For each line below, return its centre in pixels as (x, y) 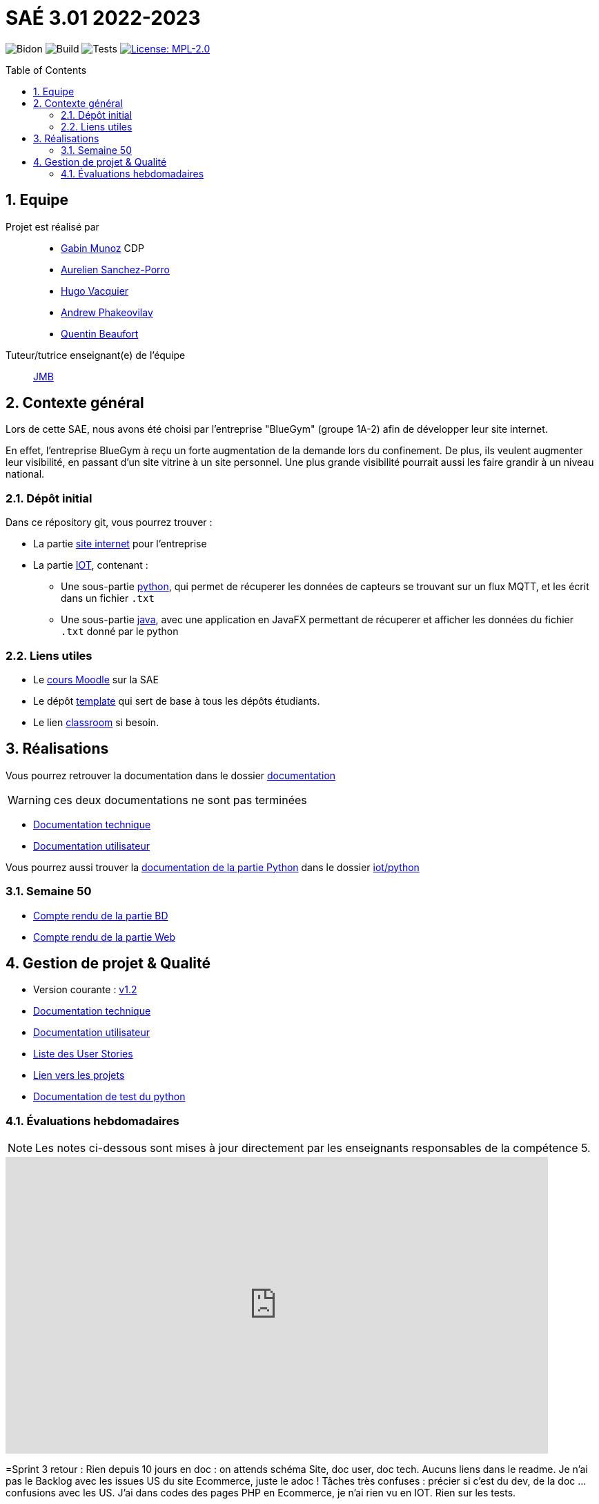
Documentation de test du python (109, 1097)
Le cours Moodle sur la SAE (96, 679)
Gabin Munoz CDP (102, 248)
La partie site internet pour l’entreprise (120, 544)
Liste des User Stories (83, 1054)
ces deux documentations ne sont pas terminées (180, 800)
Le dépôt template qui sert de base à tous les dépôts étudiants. (177, 701)
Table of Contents (46, 70)
